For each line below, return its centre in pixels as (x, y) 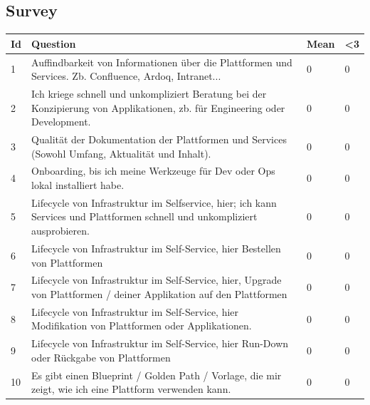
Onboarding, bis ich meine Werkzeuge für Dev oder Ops (153, 171)
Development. (61, 122)
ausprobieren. (60, 231)
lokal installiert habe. (78, 185)
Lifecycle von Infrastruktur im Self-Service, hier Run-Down (160, 343)
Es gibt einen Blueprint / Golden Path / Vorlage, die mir (157, 375)
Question (54, 43)
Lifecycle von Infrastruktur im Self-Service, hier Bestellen (156, 248)
